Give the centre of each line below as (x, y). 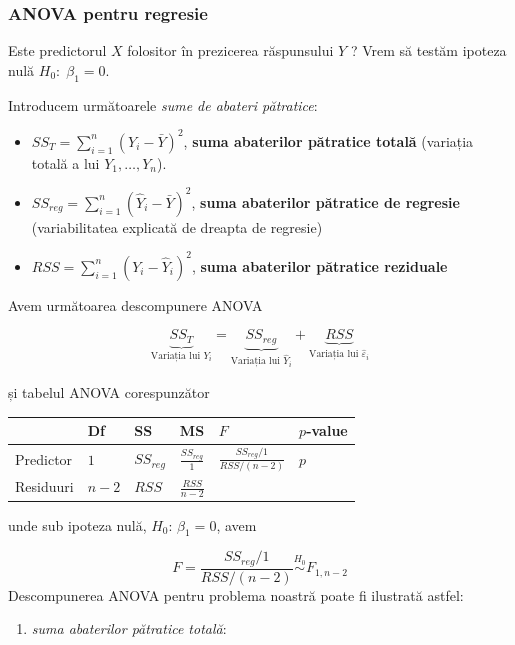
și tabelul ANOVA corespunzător (109, 391)
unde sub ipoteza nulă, (77, 524)
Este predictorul (57, 50)
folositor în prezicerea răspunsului (230, 50)
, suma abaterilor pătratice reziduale (319, 265)
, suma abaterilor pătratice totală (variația (328, 140)
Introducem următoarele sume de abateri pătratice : (163, 104)
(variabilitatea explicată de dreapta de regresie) (177, 226)
